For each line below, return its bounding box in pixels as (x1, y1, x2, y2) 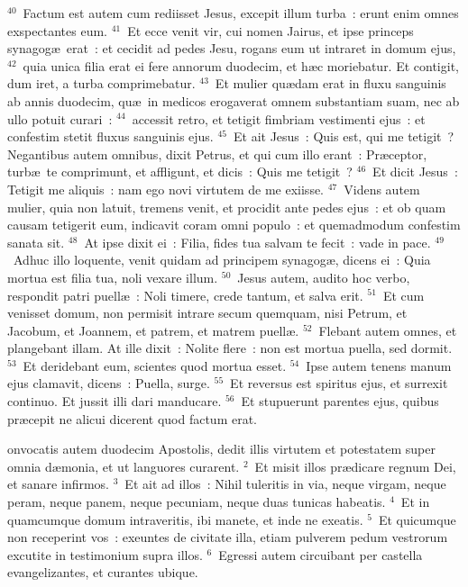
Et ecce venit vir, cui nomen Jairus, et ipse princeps (127, 21, 414, 40)
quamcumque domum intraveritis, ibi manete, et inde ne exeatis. (7, 510, 363, 528)
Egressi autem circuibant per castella (218, 545, 423, 564)
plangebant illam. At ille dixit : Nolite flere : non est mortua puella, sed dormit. (7, 339, 453, 357)
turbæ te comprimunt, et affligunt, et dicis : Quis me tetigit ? (7, 162, 353, 181)
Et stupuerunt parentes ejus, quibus (241, 392, 439, 411)
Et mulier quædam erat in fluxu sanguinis (215, 74, 446, 93)
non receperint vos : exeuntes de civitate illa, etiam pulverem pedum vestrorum (7, 528, 448, 546)
